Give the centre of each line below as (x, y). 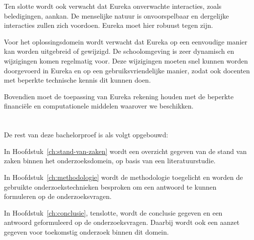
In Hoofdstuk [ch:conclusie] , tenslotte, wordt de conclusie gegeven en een (113, 212)
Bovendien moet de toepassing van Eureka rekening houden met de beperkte (119, 96)
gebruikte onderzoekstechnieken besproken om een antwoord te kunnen (110, 186)
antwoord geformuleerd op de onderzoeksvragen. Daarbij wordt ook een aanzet (122, 222)
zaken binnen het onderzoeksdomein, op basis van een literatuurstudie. (110, 161)
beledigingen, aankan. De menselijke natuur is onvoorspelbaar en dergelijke (116, 15)
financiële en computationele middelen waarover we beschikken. (99, 106)
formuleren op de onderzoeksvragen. (58, 196)
